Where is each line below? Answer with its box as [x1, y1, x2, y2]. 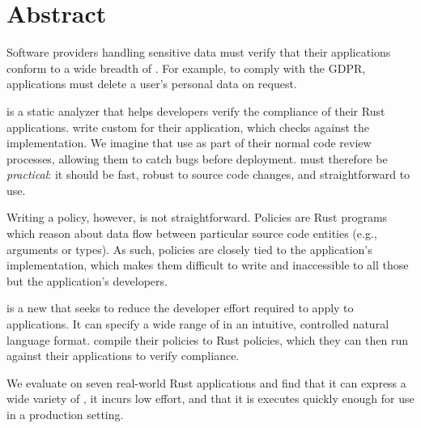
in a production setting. [6, 406, 124, 422]
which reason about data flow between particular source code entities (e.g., [6, 225, 377, 242]
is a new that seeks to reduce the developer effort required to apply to [6, 299, 354, 316]
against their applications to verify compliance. [6, 347, 240, 364]
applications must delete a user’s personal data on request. [6, 75, 297, 92]
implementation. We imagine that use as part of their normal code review [6, 134, 372, 151]
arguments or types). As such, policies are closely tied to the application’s [6, 240, 372, 257]
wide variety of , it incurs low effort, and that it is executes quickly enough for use [6, 390, 415, 407]
